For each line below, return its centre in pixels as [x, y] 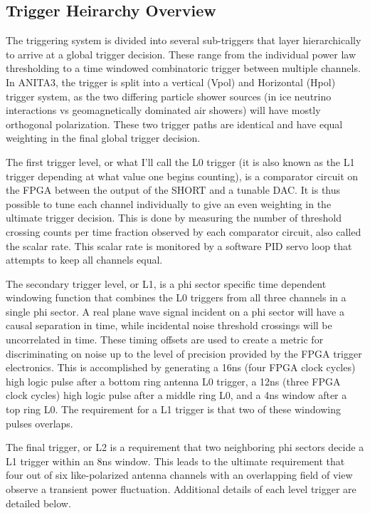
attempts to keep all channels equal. [84, 260]
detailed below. [38, 503]
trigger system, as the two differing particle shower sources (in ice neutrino [169, 96]
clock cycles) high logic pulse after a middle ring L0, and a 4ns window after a [176, 395]
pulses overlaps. [39, 423]
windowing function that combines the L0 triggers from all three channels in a [176, 297]
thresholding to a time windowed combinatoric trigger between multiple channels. [183, 68]
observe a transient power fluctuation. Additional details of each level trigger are [181, 489]
